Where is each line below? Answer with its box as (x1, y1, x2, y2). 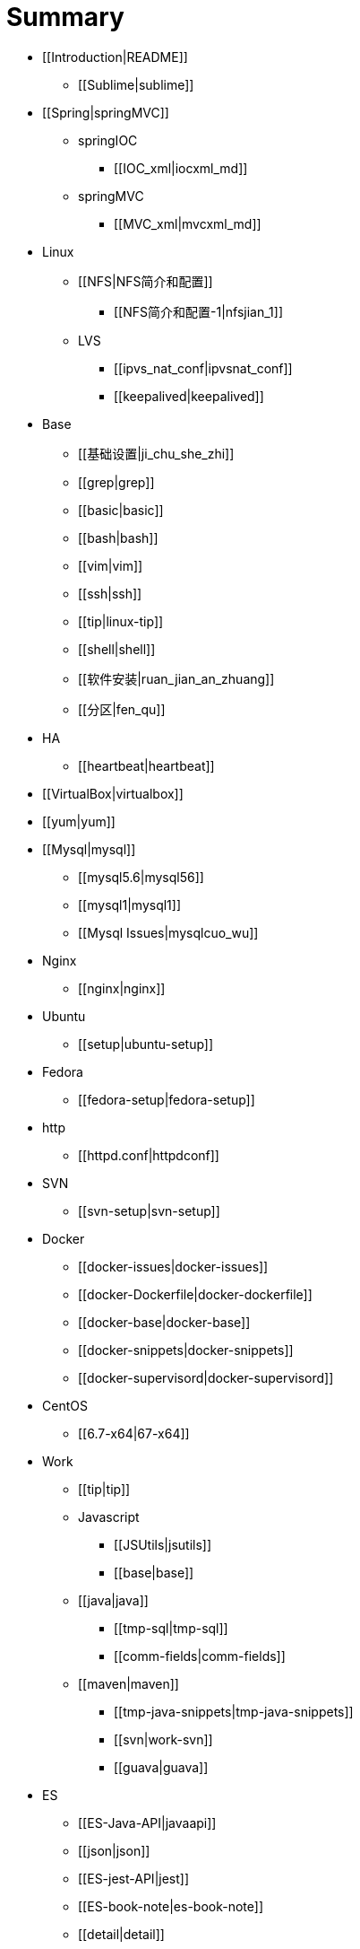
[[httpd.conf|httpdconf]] (78, 1147, 219, 1163)
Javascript (78, 1508, 140, 1525)
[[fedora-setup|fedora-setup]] (78, 1091, 255, 1107)
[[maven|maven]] (78, 1675, 179, 1691)
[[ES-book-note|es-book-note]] (78, 1898, 263, 1914)
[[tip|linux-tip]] (78, 613, 164, 629)
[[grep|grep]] (78, 474, 155, 490)
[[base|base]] (114, 1564, 194, 1580)
